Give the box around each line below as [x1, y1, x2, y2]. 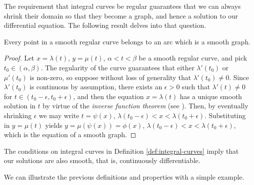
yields [45, 120, 63, 130]
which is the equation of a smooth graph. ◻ [4, 129, 137, 140]
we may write [39, 110, 79, 120]
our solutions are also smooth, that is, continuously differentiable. [4, 155, 201, 165]
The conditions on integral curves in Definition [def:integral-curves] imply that [4, 145, 239, 156]
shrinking [4, 110, 32, 120]
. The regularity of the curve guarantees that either [41, 62, 195, 72]
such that [182, 82, 210, 92]
